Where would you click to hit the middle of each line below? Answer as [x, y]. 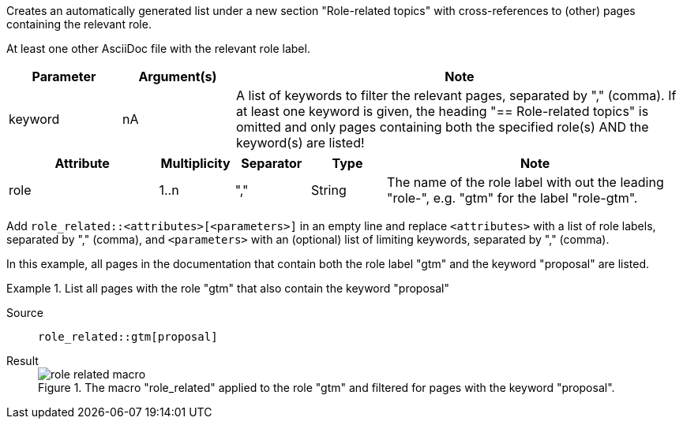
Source [25, 313]
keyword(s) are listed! [300, 143]
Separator [272, 163]
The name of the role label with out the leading [525, 182]
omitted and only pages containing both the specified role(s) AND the [442, 127]
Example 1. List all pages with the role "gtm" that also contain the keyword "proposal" [228, 288]
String [328, 190]
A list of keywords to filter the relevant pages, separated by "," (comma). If [456, 95]
